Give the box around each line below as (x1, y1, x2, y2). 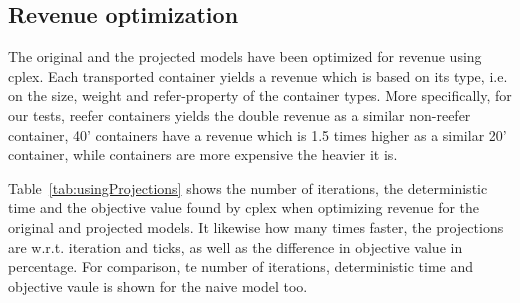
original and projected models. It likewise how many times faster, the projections (8, 216, 504, 237)
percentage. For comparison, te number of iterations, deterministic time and (8, 256, 473, 277)
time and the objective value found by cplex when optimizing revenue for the (8, 197, 480, 218)
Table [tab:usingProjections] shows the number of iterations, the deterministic (8, 177, 488, 198)
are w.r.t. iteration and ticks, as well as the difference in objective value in (8, 236, 463, 257)
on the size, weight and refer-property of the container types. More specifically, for (8, 85, 512, 106)
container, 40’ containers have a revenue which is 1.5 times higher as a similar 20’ (8, 124, 507, 145)
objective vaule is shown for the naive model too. (8, 275, 308, 296)
